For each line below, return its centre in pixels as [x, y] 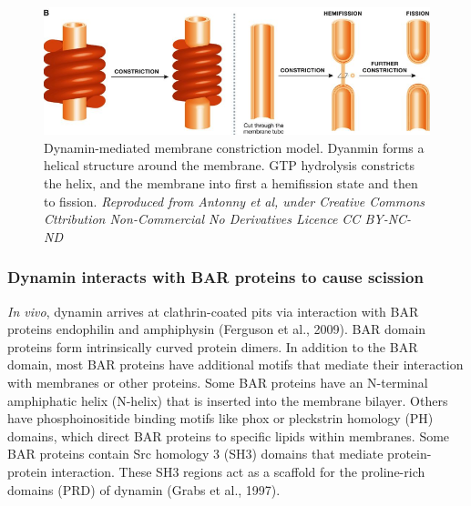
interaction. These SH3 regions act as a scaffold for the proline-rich [238, 471]
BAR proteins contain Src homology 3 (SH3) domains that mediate [195, 454]
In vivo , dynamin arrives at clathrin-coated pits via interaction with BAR [213, 311]
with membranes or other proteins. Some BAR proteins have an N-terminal [218, 382]
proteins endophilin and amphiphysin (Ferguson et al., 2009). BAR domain [217, 329]
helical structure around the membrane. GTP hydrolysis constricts [229, 165]
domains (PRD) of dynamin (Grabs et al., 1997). [144, 489]
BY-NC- [388, 219]
